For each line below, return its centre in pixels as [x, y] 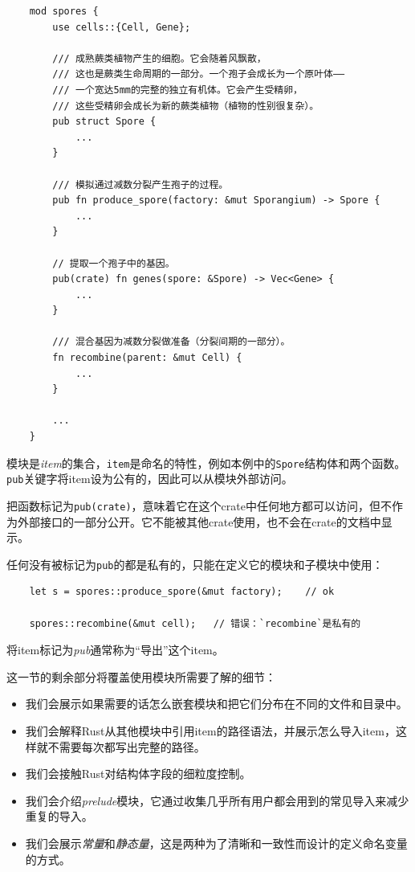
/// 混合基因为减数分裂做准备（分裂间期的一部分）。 [171, 342]
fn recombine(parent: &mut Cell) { [147, 358]
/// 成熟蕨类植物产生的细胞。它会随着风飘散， [159, 58]
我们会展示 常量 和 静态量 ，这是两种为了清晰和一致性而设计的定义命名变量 [216, 843]
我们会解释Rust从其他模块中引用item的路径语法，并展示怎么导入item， [210, 731]
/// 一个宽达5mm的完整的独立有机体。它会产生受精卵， [177, 90]
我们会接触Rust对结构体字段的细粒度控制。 [138, 774]
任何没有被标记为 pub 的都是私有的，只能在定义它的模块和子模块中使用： [195, 564]
